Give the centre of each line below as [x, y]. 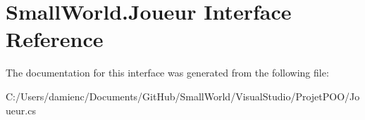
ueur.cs [21, 110]
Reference [55, 39]
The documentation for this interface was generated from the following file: [167, 73]
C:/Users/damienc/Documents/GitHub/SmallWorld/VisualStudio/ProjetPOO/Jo [183, 96]
